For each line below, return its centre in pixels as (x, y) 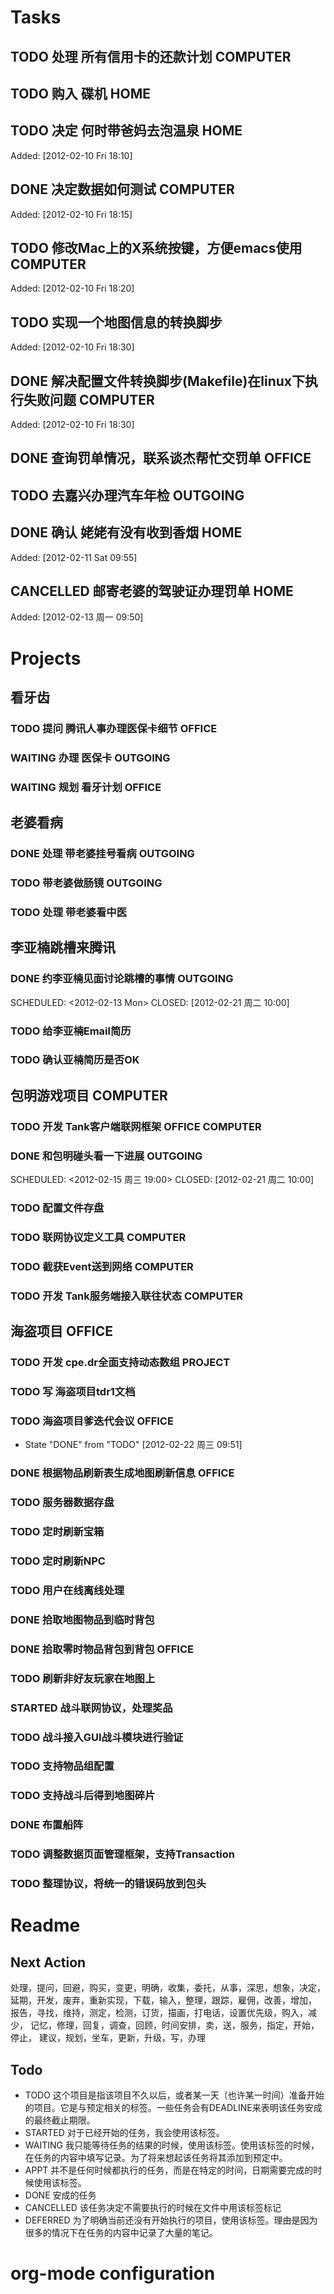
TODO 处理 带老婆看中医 (69, 912)
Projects (46, 658)
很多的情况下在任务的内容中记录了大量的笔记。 (121, 2232)
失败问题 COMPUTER (89, 399)
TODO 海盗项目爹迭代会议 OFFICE (92, 1421)
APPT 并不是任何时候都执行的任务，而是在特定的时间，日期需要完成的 (169, 2170)
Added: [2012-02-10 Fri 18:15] (71, 214)
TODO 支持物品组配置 (62, 1766)
